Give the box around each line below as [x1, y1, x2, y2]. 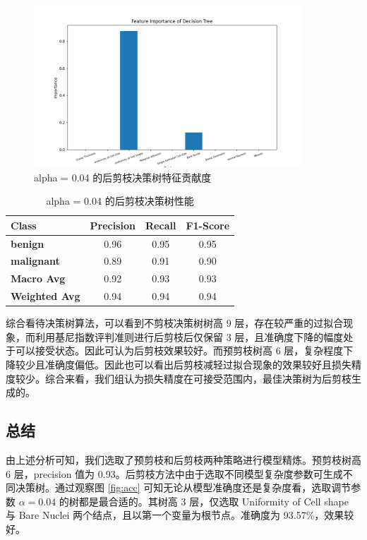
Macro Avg [11, 271, 66, 286]
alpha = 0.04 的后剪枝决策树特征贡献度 [34, 169, 212, 184]
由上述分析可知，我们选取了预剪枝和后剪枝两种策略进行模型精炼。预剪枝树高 [6, 452, 361, 467]
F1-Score [186, 217, 230, 232]
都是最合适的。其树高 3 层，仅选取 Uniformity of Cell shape [78, 493, 349, 508]
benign [11, 236, 44, 251]
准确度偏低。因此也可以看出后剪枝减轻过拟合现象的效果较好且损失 [44, 356, 351, 371]
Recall [145, 217, 176, 232]
